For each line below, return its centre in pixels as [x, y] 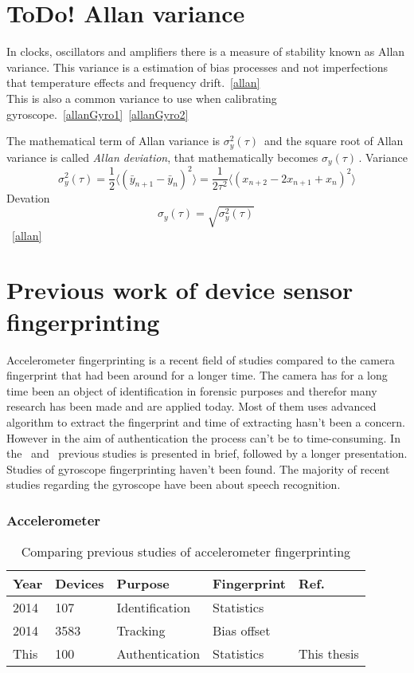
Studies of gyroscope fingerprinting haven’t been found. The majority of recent [198, 468]
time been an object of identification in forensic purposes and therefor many [192, 390]
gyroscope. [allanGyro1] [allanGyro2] [98, 114]
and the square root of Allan [334, 141]
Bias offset [242, 631]
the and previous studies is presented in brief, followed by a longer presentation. [207, 453]
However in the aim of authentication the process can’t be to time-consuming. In [203, 437]
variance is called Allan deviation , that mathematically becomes [162, 157]
